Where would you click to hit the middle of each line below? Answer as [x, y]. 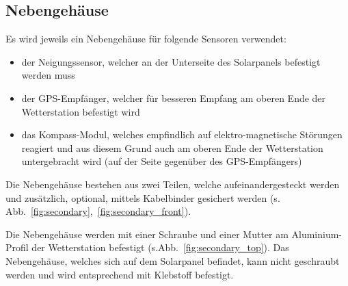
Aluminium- [317, 234]
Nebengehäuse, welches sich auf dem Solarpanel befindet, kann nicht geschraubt [173, 260]
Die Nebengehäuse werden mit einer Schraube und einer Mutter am [147, 234]
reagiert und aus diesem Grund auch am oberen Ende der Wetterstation [172, 147]
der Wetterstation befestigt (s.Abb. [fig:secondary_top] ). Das [160, 247]
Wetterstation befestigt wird [81, 111]
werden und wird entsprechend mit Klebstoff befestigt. [120, 274]
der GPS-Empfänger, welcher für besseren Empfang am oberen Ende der [174, 97]
